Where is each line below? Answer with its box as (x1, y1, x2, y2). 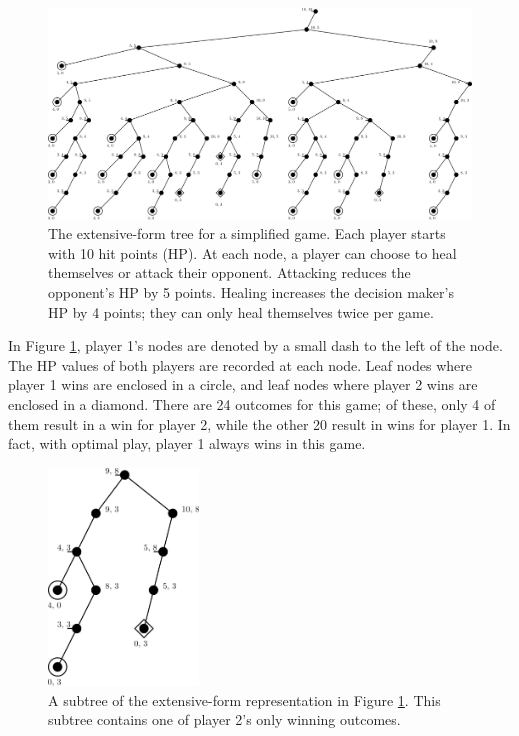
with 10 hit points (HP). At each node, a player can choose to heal (48, 242, 457, 263)
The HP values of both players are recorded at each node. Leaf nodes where (8, 354, 472, 375)
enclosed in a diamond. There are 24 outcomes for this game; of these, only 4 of (8, 393, 496, 414)
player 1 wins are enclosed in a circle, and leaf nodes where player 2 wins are (8, 374, 478, 395)
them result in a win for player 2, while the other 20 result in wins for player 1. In (8, 413, 511, 434)
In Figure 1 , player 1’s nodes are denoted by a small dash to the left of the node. (8, 335, 503, 356)
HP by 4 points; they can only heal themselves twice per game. (48, 301, 434, 322)
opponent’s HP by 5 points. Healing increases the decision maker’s (48, 281, 454, 302)
